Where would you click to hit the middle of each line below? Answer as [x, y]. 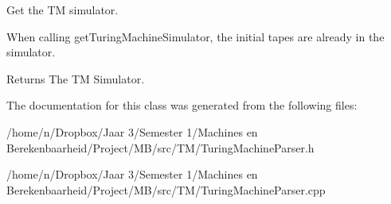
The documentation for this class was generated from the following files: [182, 105]
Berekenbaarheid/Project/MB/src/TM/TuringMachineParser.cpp [166, 189]
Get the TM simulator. [63, 10]
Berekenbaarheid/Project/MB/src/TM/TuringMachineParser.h [160, 147]
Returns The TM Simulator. [76, 78]
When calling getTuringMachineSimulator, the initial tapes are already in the [195, 36]
